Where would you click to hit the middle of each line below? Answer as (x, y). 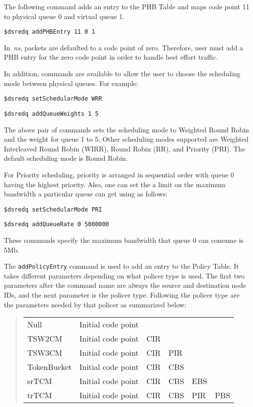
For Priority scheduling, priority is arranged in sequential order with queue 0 (119, 174)
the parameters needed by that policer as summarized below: (95, 304)
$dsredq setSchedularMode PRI (53, 209)
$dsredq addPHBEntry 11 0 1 (50, 32)
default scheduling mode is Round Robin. (66, 158)
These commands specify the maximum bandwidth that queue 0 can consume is (124, 240)
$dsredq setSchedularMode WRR (53, 99)
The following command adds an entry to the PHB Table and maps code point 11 (127, 6)
